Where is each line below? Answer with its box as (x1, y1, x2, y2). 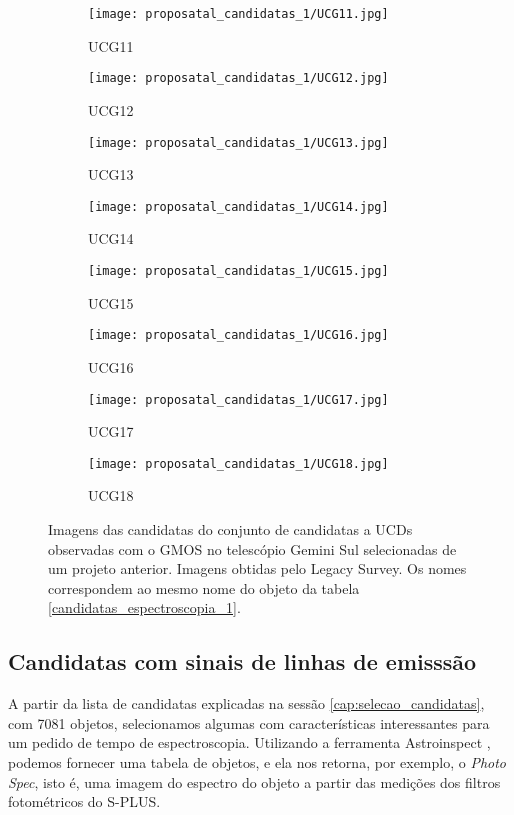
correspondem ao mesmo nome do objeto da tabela (48, 577, 360, 598)
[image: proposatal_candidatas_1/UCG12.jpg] (88, 71, 389, 86)
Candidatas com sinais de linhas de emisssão (8, 646, 477, 677)
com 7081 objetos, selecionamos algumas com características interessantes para (8, 712, 490, 733)
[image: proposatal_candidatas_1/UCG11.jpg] (88, 7, 389, 21)
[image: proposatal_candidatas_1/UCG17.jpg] (88, 392, 389, 407)
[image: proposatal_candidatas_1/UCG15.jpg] (88, 264, 389, 278)
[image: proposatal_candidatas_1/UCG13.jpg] (88, 135, 389, 150)
